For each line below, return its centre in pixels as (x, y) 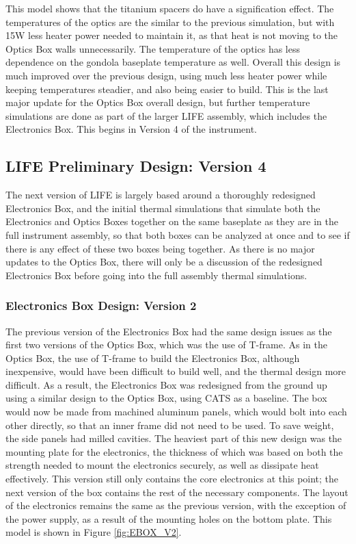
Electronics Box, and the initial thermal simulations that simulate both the (163, 208)
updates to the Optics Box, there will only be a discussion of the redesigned (164, 262)
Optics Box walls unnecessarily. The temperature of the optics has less (153, 48)
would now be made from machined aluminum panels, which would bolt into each (176, 412)
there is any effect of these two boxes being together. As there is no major (160, 248)
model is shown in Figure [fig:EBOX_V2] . (94, 532)
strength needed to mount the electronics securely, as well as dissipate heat (162, 465)
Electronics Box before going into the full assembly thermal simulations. (156, 275)
